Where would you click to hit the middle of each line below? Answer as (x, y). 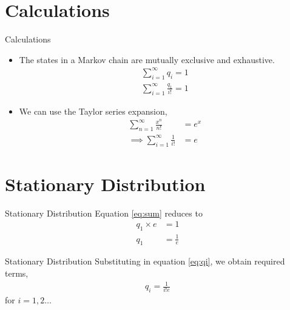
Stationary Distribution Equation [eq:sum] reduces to (104, 213)
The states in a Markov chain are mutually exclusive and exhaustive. (147, 59)
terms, (17, 273)
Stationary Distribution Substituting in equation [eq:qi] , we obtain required (145, 261)
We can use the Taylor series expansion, (93, 111)
